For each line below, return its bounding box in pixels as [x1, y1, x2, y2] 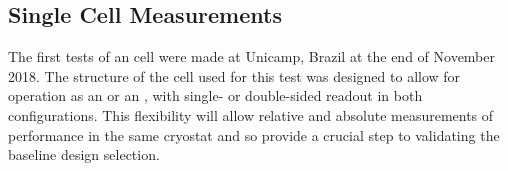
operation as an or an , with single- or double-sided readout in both [8, 85, 423, 106]
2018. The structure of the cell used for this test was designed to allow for [8, 65, 461, 86]
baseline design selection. [8, 144, 160, 165]
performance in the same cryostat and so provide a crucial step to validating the [8, 124, 500, 145]
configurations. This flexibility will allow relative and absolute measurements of [8, 104, 494, 125]
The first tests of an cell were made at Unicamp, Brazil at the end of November [8, 46, 496, 67]
